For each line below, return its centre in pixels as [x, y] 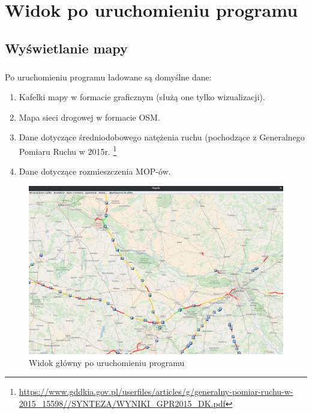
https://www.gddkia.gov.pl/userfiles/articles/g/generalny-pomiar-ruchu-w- [156, 391]
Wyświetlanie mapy [66, 48]
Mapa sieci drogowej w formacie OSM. [89, 117]
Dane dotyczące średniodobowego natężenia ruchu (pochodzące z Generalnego [162, 137]
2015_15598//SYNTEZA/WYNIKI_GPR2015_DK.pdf [122, 403]
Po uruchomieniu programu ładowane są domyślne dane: [108, 76]
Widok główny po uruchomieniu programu [107, 362]
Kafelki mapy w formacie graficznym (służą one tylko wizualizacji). [142, 97]
